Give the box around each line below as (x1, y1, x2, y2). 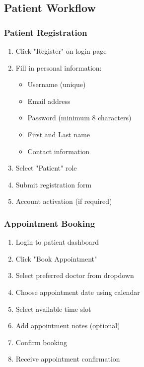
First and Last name (27, 129, 90, 139)
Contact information (27, 146, 90, 156)
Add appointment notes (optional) (15, 320, 120, 331)
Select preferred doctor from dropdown (15, 270, 134, 280)
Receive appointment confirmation (15, 354, 120, 364)
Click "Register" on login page (15, 46, 107, 56)
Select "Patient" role (15, 163, 77, 173)
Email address (27, 95, 71, 106)
